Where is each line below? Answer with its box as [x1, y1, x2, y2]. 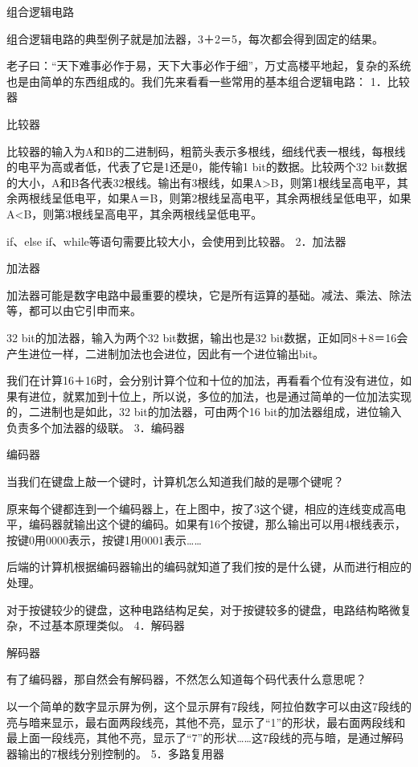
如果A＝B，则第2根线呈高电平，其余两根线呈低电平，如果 [107, 190, 412, 206]
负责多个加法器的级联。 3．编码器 [6, 418, 185, 435]
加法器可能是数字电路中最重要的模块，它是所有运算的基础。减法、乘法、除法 [6, 286, 412, 303]
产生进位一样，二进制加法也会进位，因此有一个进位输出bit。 [6, 345, 325, 361]
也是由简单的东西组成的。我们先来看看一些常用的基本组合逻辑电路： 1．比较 [6, 72, 410, 89]
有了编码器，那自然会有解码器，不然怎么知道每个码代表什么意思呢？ [6, 671, 367, 687]
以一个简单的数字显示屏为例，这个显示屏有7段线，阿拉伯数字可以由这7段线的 [6, 698, 412, 714]
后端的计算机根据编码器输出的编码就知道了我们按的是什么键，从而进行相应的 [6, 558, 412, 575]
